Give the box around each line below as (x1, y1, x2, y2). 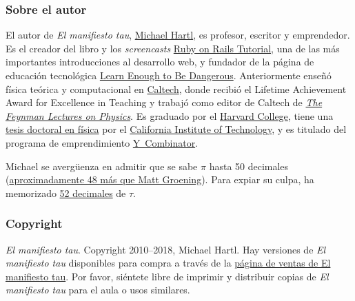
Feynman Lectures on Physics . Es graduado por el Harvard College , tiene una (6, 108, 334, 123)
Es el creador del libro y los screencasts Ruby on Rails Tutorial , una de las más (6, 41, 340, 55)
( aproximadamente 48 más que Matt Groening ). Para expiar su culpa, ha (6, 172, 314, 187)
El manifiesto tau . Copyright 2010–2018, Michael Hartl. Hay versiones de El (6, 242, 326, 256)
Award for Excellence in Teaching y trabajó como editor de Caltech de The (6, 95, 323, 110)
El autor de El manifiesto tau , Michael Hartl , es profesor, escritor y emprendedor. (6, 28, 350, 42)
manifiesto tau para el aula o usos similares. (6, 282, 190, 297)
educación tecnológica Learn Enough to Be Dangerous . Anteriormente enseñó (6, 68, 332, 82)
